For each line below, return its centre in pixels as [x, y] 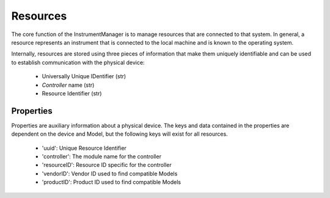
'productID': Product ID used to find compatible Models [112, 182]
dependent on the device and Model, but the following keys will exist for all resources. [120, 134]
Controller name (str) [68, 85]
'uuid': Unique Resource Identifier [84, 148]
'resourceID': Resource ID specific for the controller [107, 165]
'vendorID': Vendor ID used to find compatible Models [110, 174]
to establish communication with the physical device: [78, 62]
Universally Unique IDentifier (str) [84, 76]
